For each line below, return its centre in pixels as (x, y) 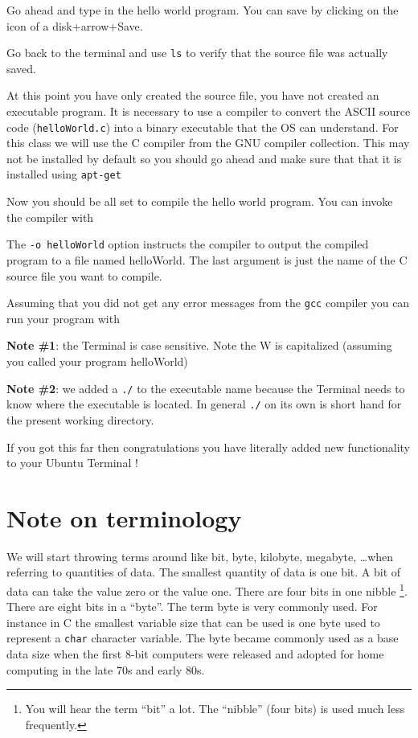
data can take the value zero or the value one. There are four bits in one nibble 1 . (207, 590)
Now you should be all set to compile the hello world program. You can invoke (200, 201)
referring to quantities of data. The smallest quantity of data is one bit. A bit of (204, 572)
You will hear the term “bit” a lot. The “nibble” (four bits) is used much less (215, 709)
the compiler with (50, 217)
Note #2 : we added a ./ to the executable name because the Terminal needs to (206, 388)
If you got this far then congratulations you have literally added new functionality (208, 447)
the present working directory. (80, 419)
